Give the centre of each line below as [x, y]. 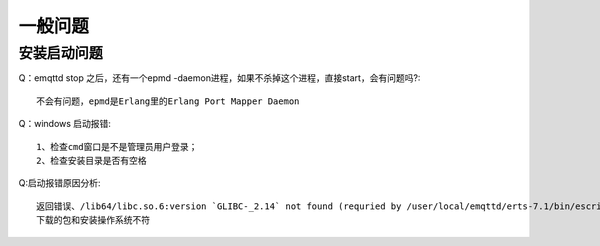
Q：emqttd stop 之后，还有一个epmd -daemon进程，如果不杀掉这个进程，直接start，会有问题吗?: [219, 78]
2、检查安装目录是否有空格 [91, 160]
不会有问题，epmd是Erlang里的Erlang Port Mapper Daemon [168, 101]
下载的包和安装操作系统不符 [93, 220]
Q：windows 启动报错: [65, 124]
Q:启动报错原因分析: [59, 183]
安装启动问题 [61, 53]
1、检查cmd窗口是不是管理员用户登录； [117, 146]
